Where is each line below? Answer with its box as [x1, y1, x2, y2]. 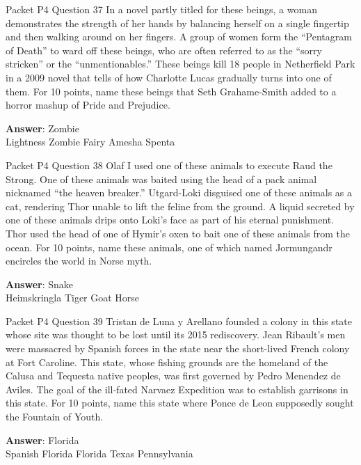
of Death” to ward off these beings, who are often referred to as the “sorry [6, 42, 322, 57]
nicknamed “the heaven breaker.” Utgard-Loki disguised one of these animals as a [6, 185, 353, 200]
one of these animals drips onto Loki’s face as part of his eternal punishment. [6, 212, 335, 227]
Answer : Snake [6, 276, 74, 291]
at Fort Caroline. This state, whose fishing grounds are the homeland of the [6, 354, 328, 369]
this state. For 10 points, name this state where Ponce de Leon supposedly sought [6, 395, 354, 410]
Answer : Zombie [6, 120, 79, 135]
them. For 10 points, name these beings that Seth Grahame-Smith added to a [6, 84, 337, 98]
